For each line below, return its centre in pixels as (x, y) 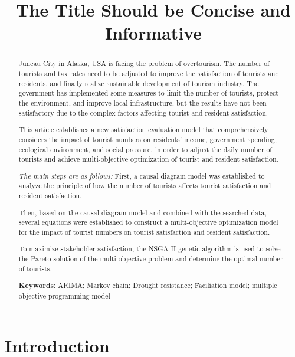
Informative (153, 33)
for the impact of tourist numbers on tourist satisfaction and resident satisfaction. (144, 232)
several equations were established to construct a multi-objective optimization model (148, 222)
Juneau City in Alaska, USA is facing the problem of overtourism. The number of (144, 63)
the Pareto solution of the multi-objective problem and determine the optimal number (151, 259)
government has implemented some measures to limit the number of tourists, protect (148, 93)
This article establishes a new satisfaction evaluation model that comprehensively (143, 130)
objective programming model (64, 295)
